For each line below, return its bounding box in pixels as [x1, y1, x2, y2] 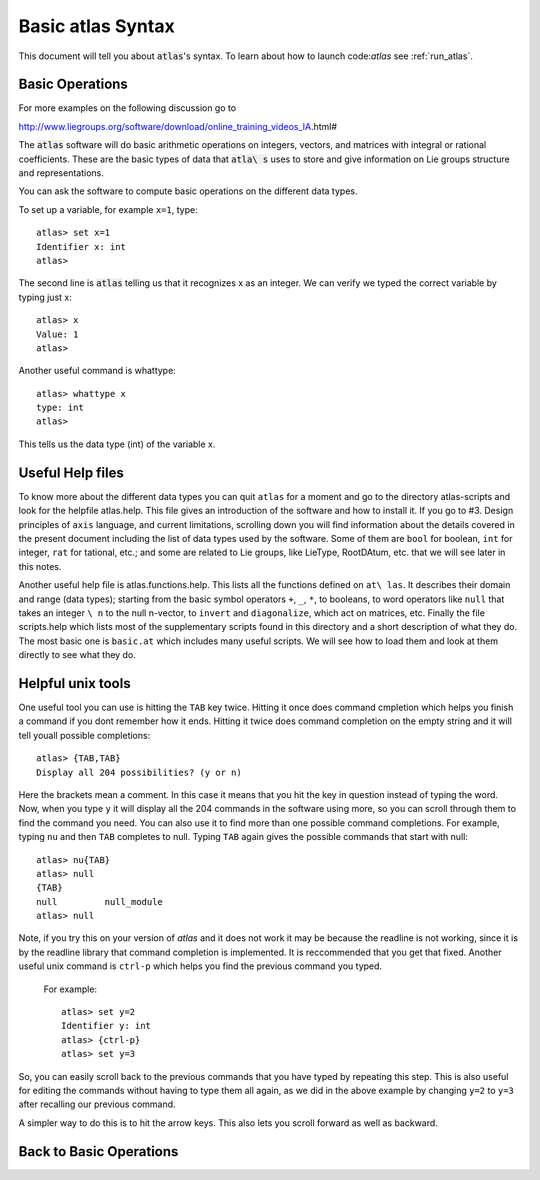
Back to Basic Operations [18, 1143, 179, 1160]
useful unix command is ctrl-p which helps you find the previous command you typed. [18, 960, 383, 972]
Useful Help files [18, 464, 125, 481]
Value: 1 [36, 328, 79, 340]
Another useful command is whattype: [18, 365, 177, 377]
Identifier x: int [36, 241, 127, 252]
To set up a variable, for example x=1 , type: [18, 203, 199, 215]
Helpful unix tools [18, 675, 131, 692]
